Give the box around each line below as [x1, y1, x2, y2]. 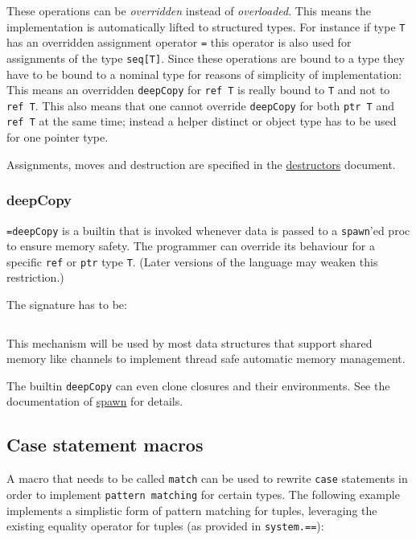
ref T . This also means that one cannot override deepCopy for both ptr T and [6, 97, 394, 113]
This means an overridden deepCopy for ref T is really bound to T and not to [6, 81, 390, 98]
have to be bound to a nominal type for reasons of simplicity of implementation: [6, 65, 402, 82]
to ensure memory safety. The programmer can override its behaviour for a [6, 237, 375, 254]
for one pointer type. [6, 129, 109, 146]
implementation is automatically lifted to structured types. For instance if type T [6, 18, 406, 35]
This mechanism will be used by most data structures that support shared [6, 334, 373, 351]
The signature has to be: [6, 296, 127, 313]
